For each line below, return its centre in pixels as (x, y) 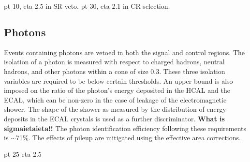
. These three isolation (192, 71)
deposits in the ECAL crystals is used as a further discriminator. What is (114, 118)
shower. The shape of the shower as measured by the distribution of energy (115, 109)
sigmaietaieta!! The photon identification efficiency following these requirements (125, 128)
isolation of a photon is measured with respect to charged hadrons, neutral (114, 62)
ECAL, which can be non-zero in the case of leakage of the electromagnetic (115, 99)
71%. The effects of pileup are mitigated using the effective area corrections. (128, 138)
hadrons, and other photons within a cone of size (76, 71)
